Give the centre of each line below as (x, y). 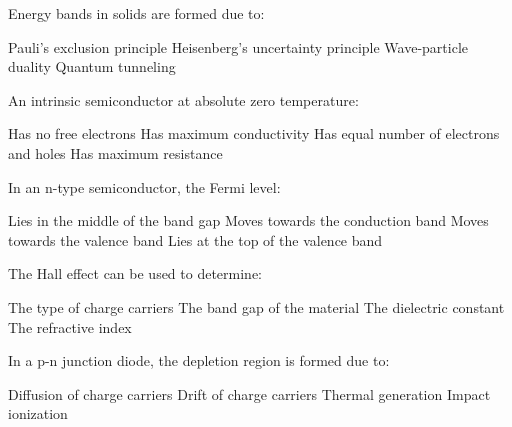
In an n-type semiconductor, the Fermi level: (144, 186)
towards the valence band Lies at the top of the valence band (195, 239)
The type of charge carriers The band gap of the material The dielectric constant (256, 306)
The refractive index (70, 326)
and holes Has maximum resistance (115, 152)
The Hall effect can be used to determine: (135, 273)
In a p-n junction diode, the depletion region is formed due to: (199, 360)
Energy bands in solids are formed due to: (136, 13)
